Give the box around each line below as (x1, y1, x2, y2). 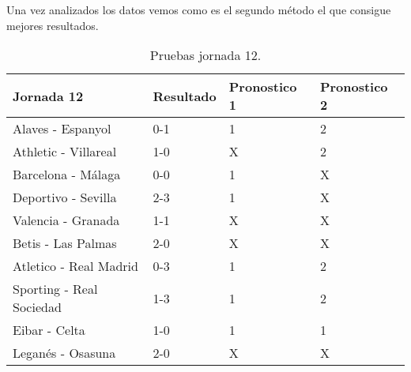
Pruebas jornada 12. (149, 46, 262, 65)
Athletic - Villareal (13, 142, 117, 161)
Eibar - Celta (13, 321, 85, 340)
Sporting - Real (13, 280, 98, 299)
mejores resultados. (6, 17, 99, 33)
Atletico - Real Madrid (13, 257, 138, 276)
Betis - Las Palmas (13, 234, 117, 253)
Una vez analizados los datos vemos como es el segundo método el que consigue (6, 2, 391, 17)
